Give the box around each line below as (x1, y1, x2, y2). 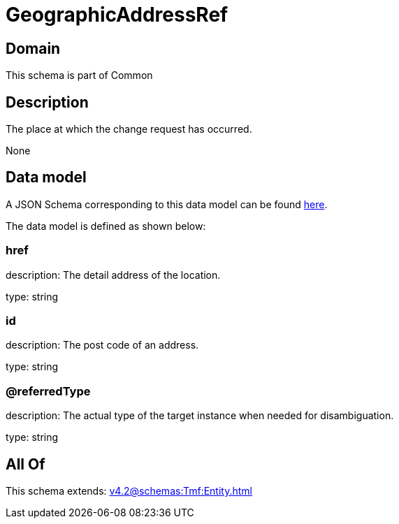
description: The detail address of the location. (6, 268, 221, 281)
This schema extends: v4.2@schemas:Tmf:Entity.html (6, 484, 252, 497)
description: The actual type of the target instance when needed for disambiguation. (6, 409, 394, 422)
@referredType (6, 384, 91, 398)
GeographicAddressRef (6, 3, 228, 27)
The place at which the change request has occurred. (6, 123, 252, 136)
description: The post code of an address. (6, 339, 199, 351)
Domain (6, 39, 61, 57)
